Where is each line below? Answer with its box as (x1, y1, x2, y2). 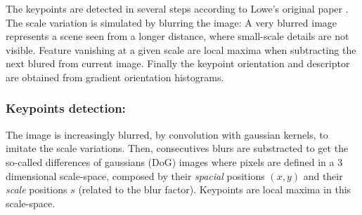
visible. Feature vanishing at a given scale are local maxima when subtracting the (6, 42, 356, 57)
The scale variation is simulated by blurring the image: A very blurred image (6, 15, 337, 29)
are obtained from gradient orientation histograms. (6, 69, 224, 84)
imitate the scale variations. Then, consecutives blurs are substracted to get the (6, 141, 349, 155)
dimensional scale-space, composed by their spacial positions (6, 168, 265, 183)
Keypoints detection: (6, 99, 126, 117)
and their (303, 168, 343, 183)
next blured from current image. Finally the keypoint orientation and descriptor (6, 56, 350, 71)
